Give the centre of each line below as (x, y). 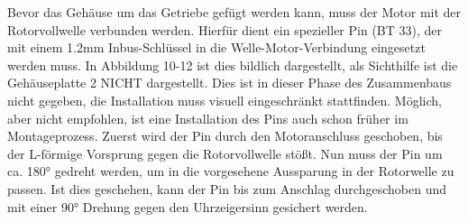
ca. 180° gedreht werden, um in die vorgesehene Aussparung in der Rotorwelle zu (231, 171)
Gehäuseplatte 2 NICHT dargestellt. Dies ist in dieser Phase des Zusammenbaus (229, 83)
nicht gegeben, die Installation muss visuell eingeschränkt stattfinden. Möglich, (225, 100)
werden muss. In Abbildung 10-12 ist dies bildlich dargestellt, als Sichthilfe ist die (233, 65)
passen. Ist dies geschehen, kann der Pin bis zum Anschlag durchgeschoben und (227, 188)
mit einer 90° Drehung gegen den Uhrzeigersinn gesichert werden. (188, 206)
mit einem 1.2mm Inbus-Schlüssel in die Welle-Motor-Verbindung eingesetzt (216, 47)
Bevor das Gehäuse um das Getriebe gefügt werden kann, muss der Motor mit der (234, 12)
